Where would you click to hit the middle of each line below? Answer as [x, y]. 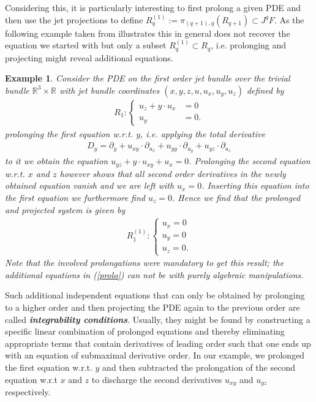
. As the [289, 19]
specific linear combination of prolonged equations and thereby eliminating [145, 331]
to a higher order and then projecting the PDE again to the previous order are [152, 307]
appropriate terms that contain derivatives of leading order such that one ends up [158, 343]
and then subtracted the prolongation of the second [199, 367]
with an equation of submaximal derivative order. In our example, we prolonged [155, 355]
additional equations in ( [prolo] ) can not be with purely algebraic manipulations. [154, 274]
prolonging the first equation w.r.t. [69, 133]
